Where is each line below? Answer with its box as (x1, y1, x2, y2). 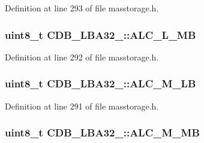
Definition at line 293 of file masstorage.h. (5, 2, 159, 14)
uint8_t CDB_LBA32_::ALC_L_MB (5, 27, 196, 42)
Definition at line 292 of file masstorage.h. (5, 50, 159, 63)
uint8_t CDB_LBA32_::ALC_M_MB (5, 125, 200, 140)
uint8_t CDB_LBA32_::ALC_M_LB (5, 76, 196, 91)
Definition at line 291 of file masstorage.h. (5, 99, 159, 112)
